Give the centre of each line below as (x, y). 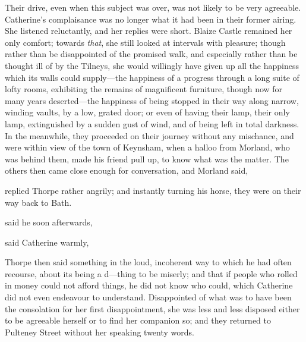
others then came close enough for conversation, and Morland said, (127, 170)
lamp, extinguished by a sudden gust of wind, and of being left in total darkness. (152, 123)
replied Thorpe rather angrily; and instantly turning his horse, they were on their (153, 190)
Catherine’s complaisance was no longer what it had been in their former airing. (151, 19)
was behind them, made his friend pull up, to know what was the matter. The (147, 159)
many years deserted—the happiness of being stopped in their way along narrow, (152, 100)
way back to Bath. (38, 202)
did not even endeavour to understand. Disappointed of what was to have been (148, 297)
